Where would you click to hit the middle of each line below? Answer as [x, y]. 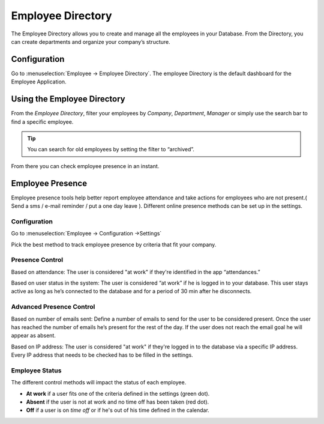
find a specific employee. [42, 122]
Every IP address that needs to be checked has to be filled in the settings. [102, 355]
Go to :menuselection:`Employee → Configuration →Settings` [86, 234]
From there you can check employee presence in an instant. [85, 166]
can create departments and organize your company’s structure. [91, 41]
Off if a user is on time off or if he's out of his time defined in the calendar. [118, 410]
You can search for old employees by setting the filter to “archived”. [111, 150]
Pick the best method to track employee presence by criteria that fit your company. [114, 244]
